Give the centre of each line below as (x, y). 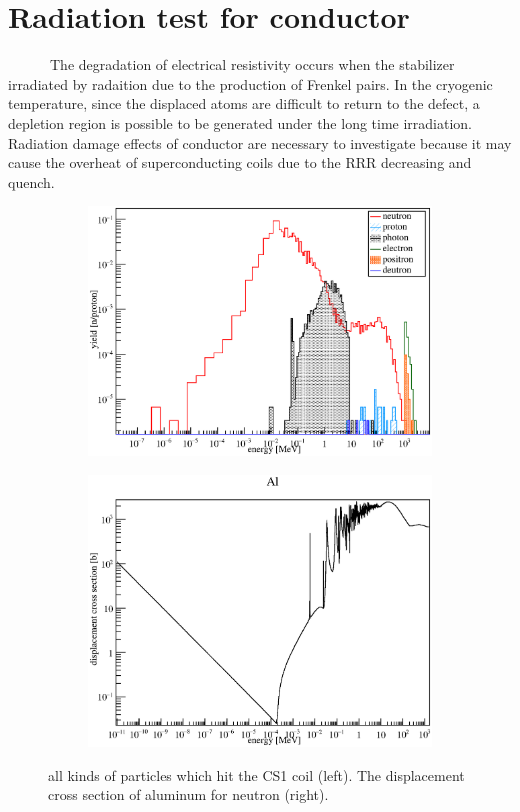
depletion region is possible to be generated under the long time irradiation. (240, 122)
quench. (31, 181)
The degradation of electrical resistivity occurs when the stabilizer (252, 64)
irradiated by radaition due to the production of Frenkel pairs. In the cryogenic (250, 83)
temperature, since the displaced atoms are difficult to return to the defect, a (244, 103)
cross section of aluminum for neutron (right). (188, 794)
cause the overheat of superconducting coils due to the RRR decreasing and (240, 162)
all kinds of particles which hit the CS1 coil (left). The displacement (256, 774)
